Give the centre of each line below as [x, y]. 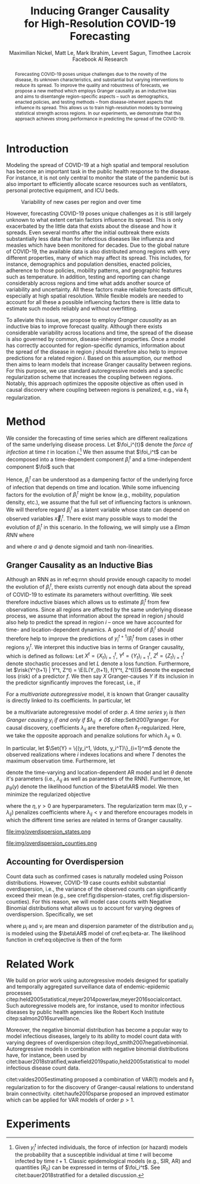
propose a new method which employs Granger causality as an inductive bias [96, 91]
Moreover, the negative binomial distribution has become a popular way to [97, 1030]
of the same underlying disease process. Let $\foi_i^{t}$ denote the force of [99, 445]
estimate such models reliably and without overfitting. [72, 309]
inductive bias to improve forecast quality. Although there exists [84, 327]
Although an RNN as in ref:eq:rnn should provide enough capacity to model [99, 579]
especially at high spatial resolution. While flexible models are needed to [95, 296]
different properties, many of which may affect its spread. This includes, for [99, 258]
